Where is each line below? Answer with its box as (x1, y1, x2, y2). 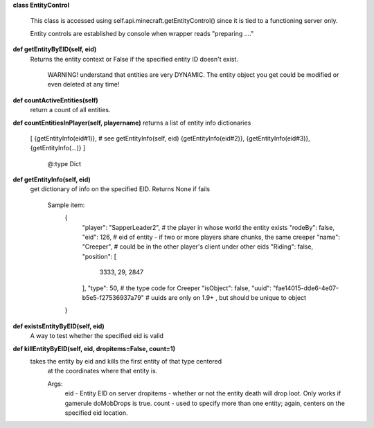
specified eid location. (64, 409, 128, 417)
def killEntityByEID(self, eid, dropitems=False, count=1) (12, 344, 176, 353)
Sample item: (47, 201, 85, 209)
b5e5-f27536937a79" (82, 293, 145, 301)
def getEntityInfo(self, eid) (12, 175, 91, 184)
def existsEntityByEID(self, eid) (12, 322, 105, 330)
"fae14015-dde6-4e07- (272, 284, 339, 292)
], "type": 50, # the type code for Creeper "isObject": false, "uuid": (82, 284, 271, 292)
